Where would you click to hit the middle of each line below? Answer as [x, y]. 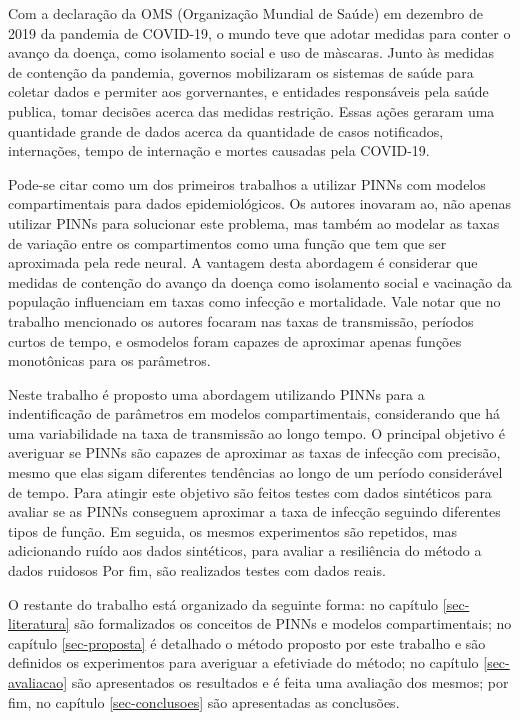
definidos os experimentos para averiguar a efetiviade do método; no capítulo [243, 662]
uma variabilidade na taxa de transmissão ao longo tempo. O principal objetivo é [256, 432]
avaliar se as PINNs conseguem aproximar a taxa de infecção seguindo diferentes [254, 511]
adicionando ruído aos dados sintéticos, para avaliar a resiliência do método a [245, 550]
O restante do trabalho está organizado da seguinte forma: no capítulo [223, 603]
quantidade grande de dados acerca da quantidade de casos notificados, [226, 130]
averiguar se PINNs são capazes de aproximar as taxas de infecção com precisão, [254, 452]
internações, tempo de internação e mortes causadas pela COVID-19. [219, 150]
